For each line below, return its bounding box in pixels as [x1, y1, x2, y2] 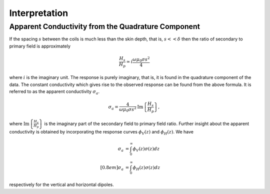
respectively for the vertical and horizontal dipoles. [9, 181, 114, 187]
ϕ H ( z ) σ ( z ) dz [132, 164, 160, 171]
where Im [9, 120, 29, 126]
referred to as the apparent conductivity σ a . [9, 88, 100, 95]
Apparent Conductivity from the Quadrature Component [9, 22, 200, 31]
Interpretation [9, 7, 68, 18]
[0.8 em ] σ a [100, 164, 124, 171]
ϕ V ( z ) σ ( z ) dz [132, 145, 160, 152]
